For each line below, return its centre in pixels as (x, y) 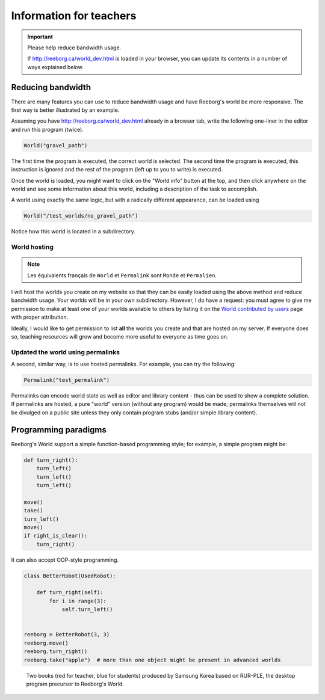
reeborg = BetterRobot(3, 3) (67, 635)
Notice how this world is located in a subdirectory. (73, 232)
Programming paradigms (59, 430)
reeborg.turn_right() (56, 652)
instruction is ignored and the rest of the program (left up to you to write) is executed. (117, 170)
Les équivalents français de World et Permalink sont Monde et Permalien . (122, 275)
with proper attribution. (40, 317)
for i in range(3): (78, 601)
